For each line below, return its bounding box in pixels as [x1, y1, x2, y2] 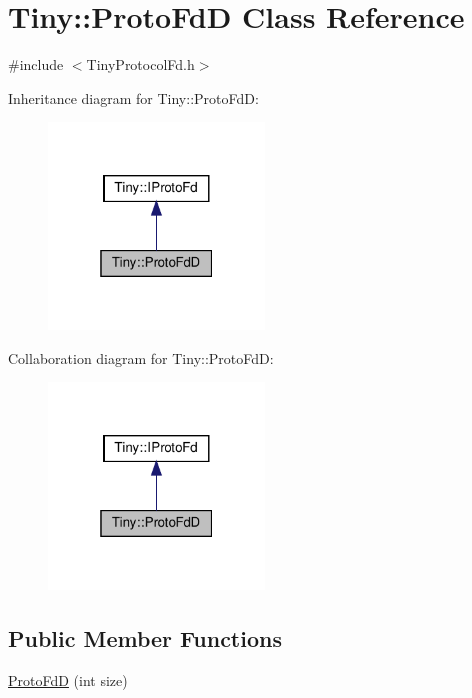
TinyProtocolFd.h [86, 54, 195, 75]
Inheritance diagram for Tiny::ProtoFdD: [8, 87, 259, 108]
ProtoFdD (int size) [8, 669, 128, 690]
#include [8, 54, 64, 75]
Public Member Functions [8, 622, 282, 653]
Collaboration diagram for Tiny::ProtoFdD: [8, 347, 274, 368]
